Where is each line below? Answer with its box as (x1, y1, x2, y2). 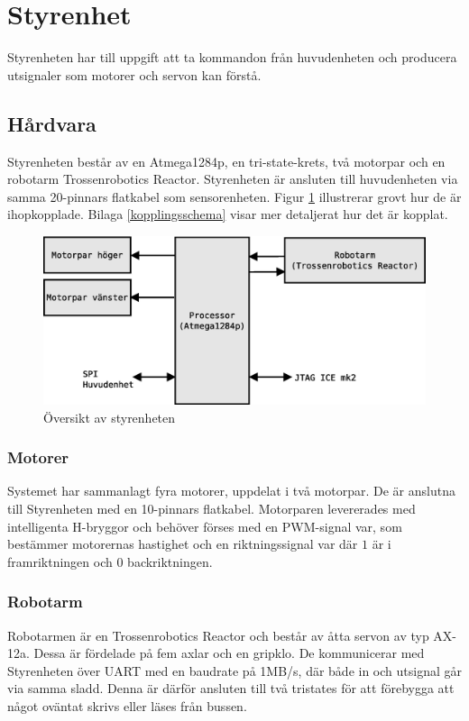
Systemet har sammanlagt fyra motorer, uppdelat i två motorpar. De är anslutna (7, 481, 455, 500)
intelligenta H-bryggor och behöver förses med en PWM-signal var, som (7, 516, 402, 535)
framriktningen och (7, 552, 113, 570)
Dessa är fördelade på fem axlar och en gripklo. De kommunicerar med (33, 643, 425, 662)
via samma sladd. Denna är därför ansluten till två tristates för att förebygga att (7, 679, 455, 698)
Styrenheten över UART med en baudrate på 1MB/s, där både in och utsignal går (7, 661, 462, 680)
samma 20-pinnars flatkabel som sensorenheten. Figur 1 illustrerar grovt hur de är (7, 187, 462, 205)
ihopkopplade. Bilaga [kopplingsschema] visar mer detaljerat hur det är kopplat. (7, 205, 448, 224)
